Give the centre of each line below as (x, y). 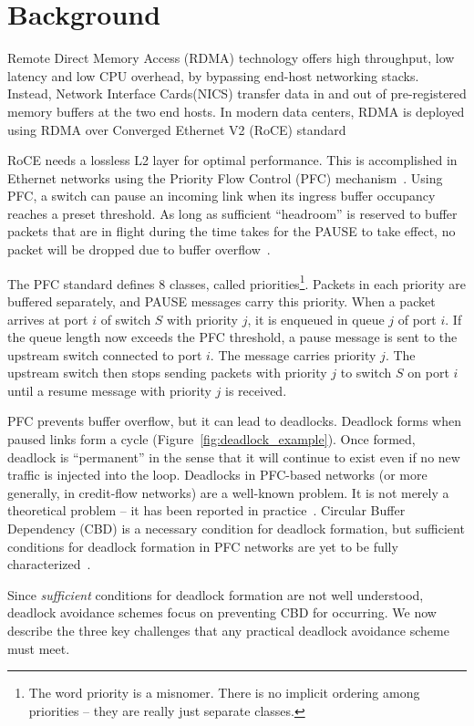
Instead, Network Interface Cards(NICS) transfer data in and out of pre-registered (237, 93)
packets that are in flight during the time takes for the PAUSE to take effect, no (232, 231)
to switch (366, 373)
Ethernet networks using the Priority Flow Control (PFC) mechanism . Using (225, 177)
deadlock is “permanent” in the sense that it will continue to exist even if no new (234, 456)
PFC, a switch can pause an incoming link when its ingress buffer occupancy (222, 196)
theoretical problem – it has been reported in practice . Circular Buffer (206, 510)
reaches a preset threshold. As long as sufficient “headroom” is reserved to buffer (232, 213)
